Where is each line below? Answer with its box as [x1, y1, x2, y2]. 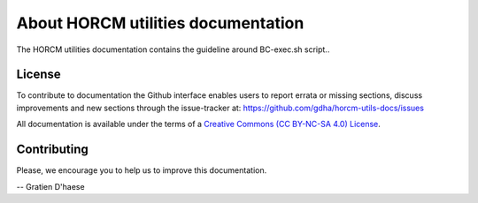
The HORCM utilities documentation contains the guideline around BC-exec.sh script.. [16, 44, 330, 55]
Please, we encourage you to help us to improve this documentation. [16, 165, 267, 176]
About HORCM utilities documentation [16, 13, 305, 33]
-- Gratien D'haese [16, 181, 85, 192]
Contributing [16, 142, 89, 157]
